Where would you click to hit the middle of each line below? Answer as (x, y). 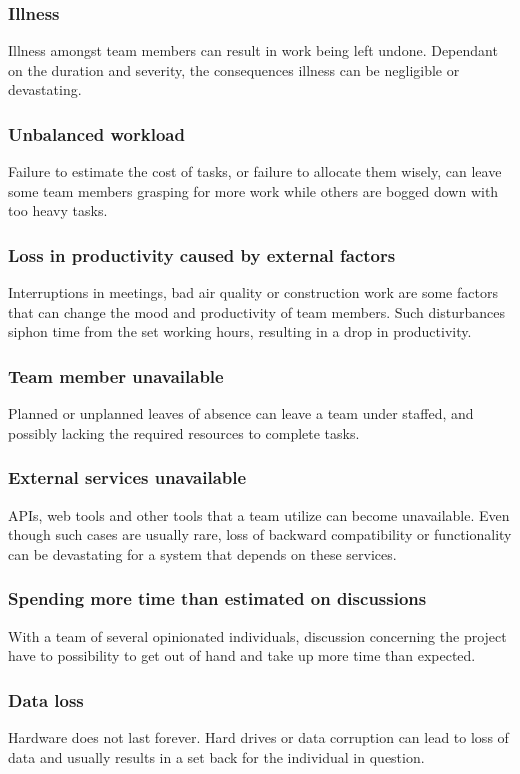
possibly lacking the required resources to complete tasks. (184, 432)
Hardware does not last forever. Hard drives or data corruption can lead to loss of (258, 737)
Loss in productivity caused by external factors (202, 254)
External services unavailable (127, 477)
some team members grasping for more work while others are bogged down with (253, 190)
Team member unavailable (116, 375)
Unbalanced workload (96, 133)
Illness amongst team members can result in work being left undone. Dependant (253, 50)
